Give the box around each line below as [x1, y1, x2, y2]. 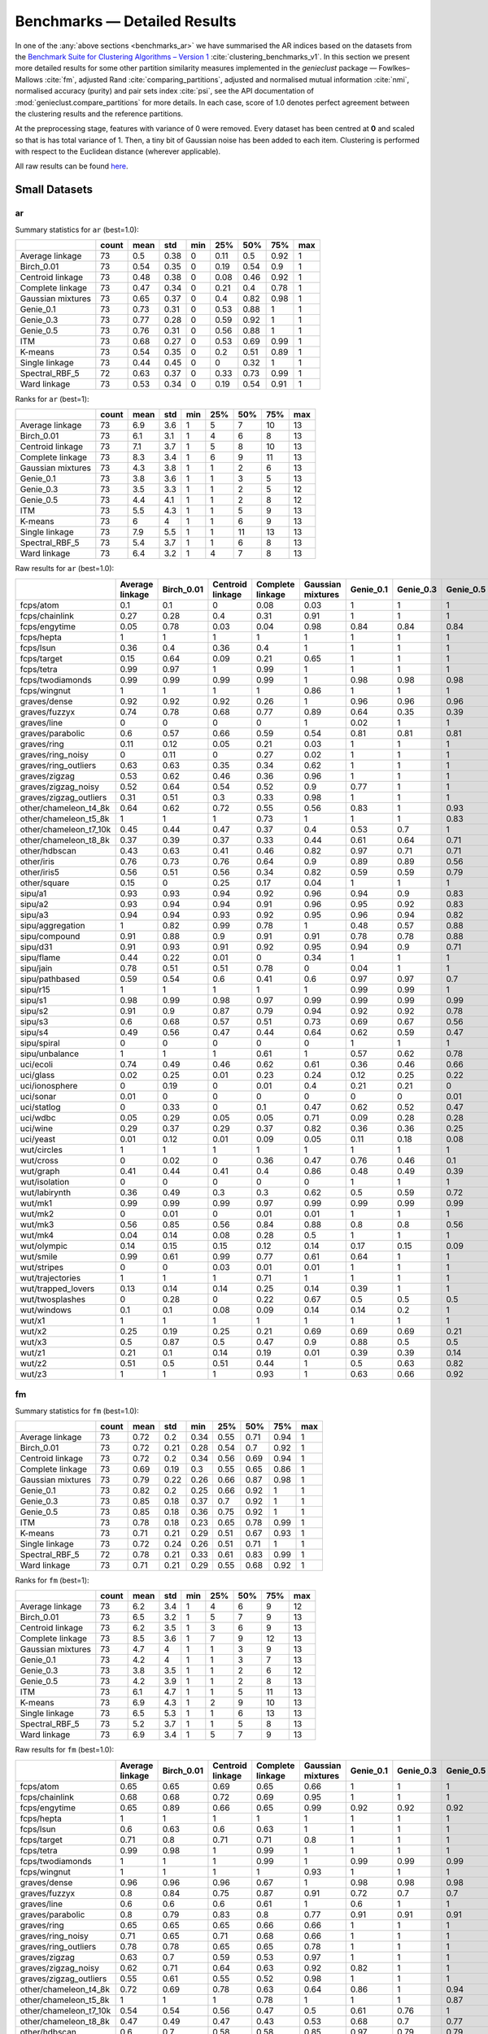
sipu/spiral [20, 1037, 60, 1049]
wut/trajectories [20, 1272, 81, 1283]
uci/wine [20, 1123, 53, 1134]
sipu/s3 [20, 1015, 49, 1027]
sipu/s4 [20, 1026, 49, 1037]
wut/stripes [20, 1261, 64, 1272]
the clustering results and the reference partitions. [15, 108, 183, 118]
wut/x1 [20, 1315, 46, 1326]
